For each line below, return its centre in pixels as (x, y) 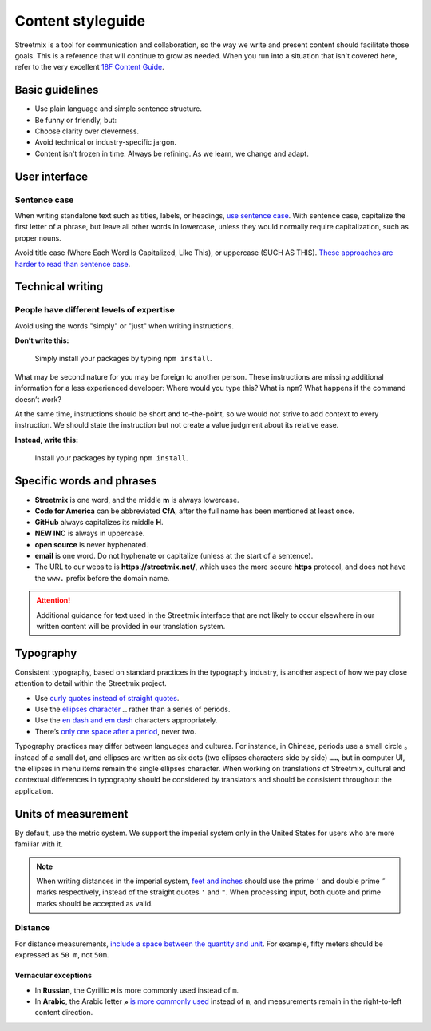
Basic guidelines (57, 90)
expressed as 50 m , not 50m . (62, 955)
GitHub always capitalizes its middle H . (99, 522)
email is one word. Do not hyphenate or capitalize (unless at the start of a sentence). (174, 556)
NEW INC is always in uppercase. (90, 533)
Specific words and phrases (86, 481)
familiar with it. (39, 844)
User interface (51, 176)
